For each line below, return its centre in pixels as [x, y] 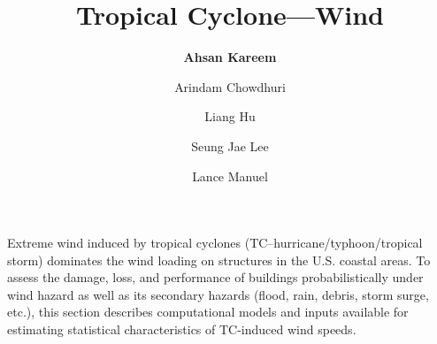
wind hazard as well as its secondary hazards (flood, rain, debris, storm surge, [218, 294]
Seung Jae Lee [230, 145]
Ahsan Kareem [230, 57]
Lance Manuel [230, 176]
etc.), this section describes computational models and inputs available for [208, 312]
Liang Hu [230, 116]
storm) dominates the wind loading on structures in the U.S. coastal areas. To [219, 260]
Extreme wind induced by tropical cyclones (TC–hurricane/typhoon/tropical [215, 243]
